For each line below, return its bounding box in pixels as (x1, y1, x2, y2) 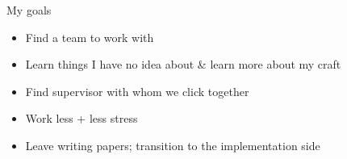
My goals (6, 2, 52, 18)
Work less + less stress (25, 110, 138, 127)
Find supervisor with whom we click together (25, 82, 249, 99)
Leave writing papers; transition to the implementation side (25, 136, 320, 153)
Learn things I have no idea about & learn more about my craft (25, 56, 341, 73)
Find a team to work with (25, 28, 154, 45)
